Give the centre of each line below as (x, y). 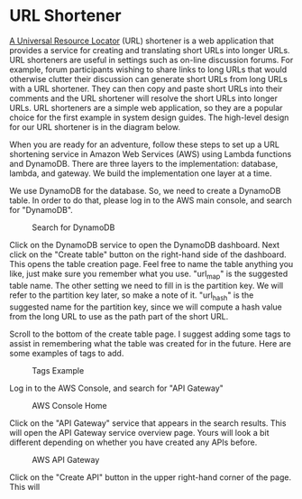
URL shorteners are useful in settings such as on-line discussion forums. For (151, 60)
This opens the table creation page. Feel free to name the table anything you (151, 263)
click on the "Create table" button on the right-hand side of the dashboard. (148, 254)
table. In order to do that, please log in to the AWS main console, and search (151, 200)
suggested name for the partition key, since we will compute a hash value (146, 307)
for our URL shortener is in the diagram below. (95, 126)
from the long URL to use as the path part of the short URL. (119, 316)
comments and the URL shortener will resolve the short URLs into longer (143, 98)
